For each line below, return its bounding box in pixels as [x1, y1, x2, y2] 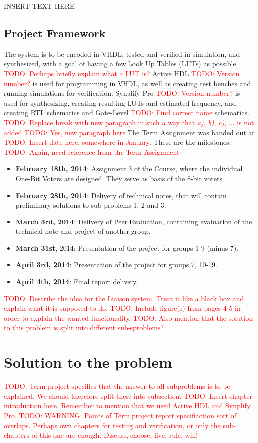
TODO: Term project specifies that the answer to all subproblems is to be [4, 381, 230, 391]
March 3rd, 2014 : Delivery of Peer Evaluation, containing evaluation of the [15, 216, 252, 226]
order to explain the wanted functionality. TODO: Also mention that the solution [4, 312, 253, 323]
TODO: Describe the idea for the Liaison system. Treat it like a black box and [4, 293, 244, 303]
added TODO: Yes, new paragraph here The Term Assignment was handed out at [4, 127, 255, 137]
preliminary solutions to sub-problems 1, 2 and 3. [15, 200, 166, 210]
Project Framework [4, 25, 106, 40]
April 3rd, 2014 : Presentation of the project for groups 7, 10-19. [15, 259, 217, 270]
